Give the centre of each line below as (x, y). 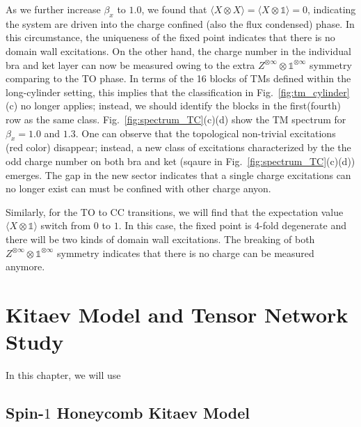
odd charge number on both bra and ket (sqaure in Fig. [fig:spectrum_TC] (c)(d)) (180, 161)
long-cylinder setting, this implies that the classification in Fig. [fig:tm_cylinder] (178, 92)
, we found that (174, 9)
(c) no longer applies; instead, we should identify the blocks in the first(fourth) (173, 106)
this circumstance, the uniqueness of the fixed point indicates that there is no (170, 37)
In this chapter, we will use (63, 375)
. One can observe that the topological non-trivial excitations (206, 133)
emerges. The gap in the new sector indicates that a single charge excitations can (178, 174)
